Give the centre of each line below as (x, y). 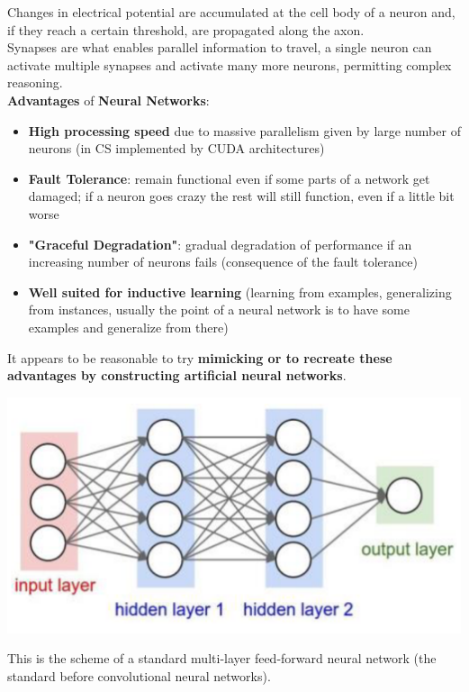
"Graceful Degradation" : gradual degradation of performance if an (220, 244)
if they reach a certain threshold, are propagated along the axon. (186, 29)
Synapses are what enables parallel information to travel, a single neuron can (220, 47)
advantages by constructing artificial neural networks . (177, 375)
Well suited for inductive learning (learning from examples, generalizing (240, 291)
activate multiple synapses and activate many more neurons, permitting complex (230, 64)
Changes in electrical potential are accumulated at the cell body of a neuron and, (231, 12)
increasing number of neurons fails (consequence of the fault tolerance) (223, 262)
